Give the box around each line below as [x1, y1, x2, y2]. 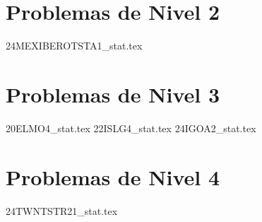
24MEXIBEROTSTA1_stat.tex [6, 38, 143, 53]
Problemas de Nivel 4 [6, 162, 220, 191]
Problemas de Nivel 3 [6, 79, 220, 108]
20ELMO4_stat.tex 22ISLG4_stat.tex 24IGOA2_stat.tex [6, 120, 256, 135]
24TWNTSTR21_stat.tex [6, 203, 118, 218]
